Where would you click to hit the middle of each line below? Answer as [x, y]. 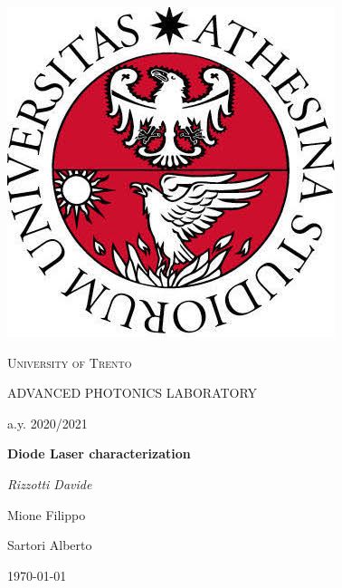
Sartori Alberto [50, 545]
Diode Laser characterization [99, 453]
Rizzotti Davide [50, 483]
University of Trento [70, 362]
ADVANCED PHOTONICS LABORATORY [133, 393]
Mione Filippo [47, 514]
